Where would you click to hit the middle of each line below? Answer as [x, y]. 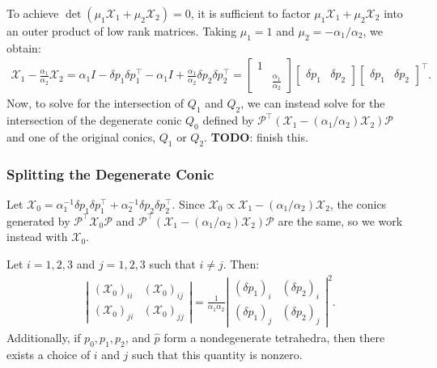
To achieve [33, 13]
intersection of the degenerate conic [94, 120]
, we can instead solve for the [313, 103]
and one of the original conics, [81, 137]
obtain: [24, 47]
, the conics [358, 204]
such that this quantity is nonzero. [217, 354]
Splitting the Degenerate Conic [110, 173]
